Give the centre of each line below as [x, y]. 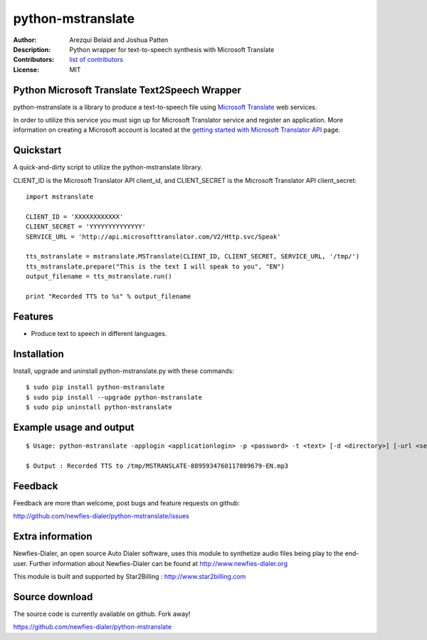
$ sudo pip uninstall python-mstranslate [99, 407]
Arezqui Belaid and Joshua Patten [119, 40]
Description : [32, 49]
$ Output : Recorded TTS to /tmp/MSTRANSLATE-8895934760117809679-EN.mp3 [157, 466]
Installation [38, 353]
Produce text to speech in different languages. [99, 333]
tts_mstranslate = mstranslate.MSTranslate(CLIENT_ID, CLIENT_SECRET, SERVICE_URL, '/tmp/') [193, 257]
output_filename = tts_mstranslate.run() [99, 277]
